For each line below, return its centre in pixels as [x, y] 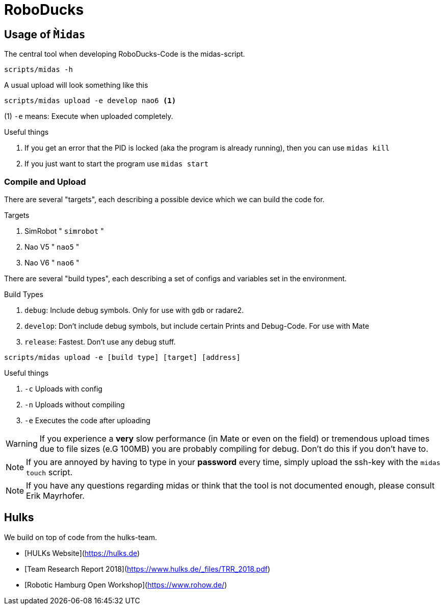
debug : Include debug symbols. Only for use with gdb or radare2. [134, 310]
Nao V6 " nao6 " [52, 262]
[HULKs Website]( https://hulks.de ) [82, 553]
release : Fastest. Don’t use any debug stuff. [100, 342]
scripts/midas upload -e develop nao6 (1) [90, 101]
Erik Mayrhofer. [55, 495]
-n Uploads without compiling [75, 404]
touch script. [49, 472]
